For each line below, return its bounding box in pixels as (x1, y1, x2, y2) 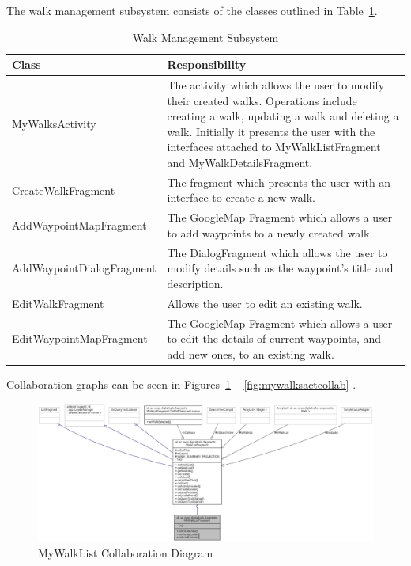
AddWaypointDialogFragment (12, 260, 156, 276)
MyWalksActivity (12, 116, 96, 132)
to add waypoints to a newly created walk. (167, 224, 373, 241)
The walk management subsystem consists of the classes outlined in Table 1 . (6, 2, 378, 18)
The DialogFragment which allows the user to (167, 244, 388, 260)
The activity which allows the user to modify (167, 77, 385, 93)
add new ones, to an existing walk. (167, 345, 334, 362)
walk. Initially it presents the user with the (167, 123, 375, 139)
